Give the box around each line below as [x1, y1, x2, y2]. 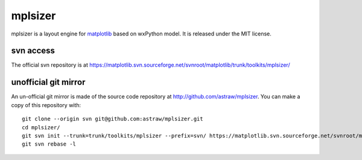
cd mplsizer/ [22, 124, 60, 131]
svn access [11, 46, 56, 56]
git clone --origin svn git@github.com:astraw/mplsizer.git [22, 115, 203, 123]
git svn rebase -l [22, 141, 77, 147]
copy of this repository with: [11, 101, 81, 108]
